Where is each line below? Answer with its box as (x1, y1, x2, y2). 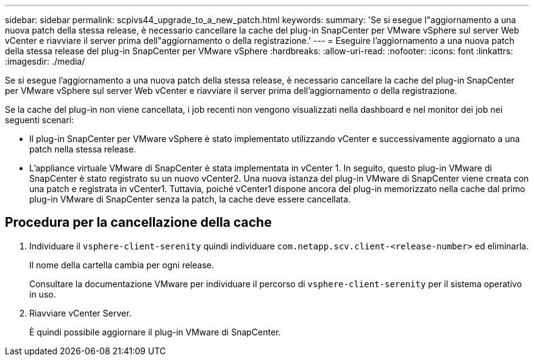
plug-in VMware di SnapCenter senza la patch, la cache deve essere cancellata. (29, 194, 351, 204)
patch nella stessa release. (29, 144, 137, 154)
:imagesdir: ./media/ (5, 56, 85, 66)
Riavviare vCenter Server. (29, 307, 132, 318)
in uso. (29, 288, 56, 299)
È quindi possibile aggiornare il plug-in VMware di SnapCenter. (29, 326, 281, 337)
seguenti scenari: (5, 115, 74, 125)
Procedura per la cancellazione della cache (5, 215, 272, 231)
